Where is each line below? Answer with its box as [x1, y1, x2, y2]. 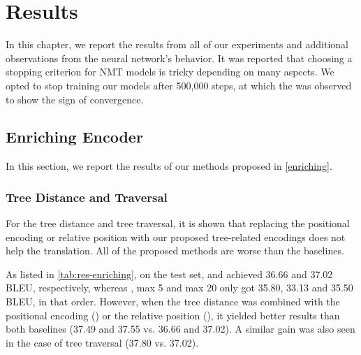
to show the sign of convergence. [6, 92, 144, 106]
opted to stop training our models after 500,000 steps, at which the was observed [6, 78, 352, 92]
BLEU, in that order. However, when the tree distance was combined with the [6, 294, 340, 309]
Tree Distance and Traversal [6, 188, 168, 205]
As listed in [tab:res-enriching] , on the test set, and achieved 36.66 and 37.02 [6, 266, 333, 281]
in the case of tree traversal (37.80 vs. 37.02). [6, 335, 199, 349]
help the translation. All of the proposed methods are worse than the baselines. [6, 243, 344, 258]
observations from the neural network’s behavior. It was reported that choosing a [6, 50, 353, 65]
